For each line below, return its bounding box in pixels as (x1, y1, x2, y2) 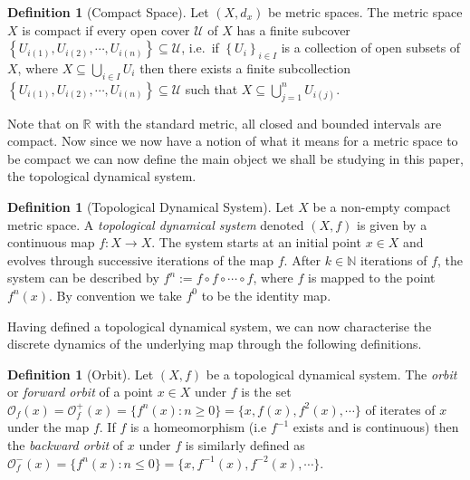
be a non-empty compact (312, 197, 451, 216)
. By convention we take (49, 285, 182, 304)
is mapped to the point (308, 268, 436, 287)
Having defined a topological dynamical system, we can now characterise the (7, 316, 432, 335)
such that (185, 79, 238, 98)
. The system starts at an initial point (151, 233, 361, 252)
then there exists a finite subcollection (139, 58, 350, 77)
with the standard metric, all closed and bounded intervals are (95, 113, 442, 132)
